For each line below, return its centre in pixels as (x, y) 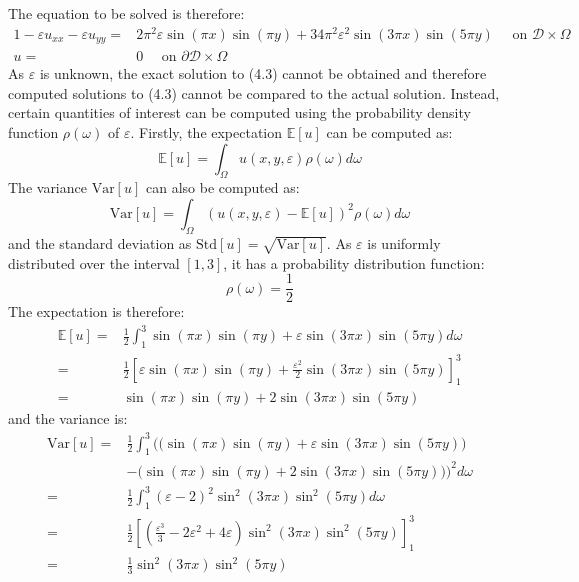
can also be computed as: (222, 187)
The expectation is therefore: (96, 311)
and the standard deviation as (100, 242)
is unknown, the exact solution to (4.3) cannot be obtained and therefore (263, 73)
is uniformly (404, 242)
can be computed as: (389, 131)
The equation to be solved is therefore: (126, 13)
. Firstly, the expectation (206, 131)
